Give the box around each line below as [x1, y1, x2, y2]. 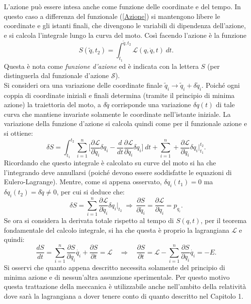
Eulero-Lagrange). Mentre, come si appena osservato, [4, 176, 162, 187]
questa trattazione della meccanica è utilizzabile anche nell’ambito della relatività [4, 281, 246, 291]
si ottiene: [4, 128, 33, 138]
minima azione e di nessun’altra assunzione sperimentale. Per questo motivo [4, 272, 230, 282]
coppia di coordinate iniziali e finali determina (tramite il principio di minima [4, 90, 235, 100]
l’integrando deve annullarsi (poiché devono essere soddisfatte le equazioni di [4, 167, 232, 177]
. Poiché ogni [201, 80, 240, 90]
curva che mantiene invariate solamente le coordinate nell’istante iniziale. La [4, 109, 231, 119]
